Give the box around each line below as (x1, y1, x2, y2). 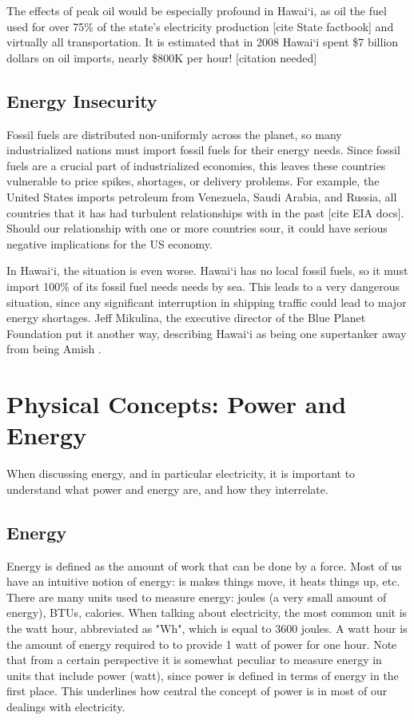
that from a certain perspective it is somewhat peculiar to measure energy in (6, 651, 382, 668)
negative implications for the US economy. (6, 235, 213, 252)
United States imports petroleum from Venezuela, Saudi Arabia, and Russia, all (6, 188, 397, 205)
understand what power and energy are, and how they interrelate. (6, 480, 328, 497)
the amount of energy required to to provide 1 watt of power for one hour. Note (6, 635, 397, 652)
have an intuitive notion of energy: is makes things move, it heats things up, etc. (6, 573, 400, 590)
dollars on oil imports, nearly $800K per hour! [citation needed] (6, 49, 317, 66)
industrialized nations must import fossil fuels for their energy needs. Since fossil (6, 141, 400, 158)
